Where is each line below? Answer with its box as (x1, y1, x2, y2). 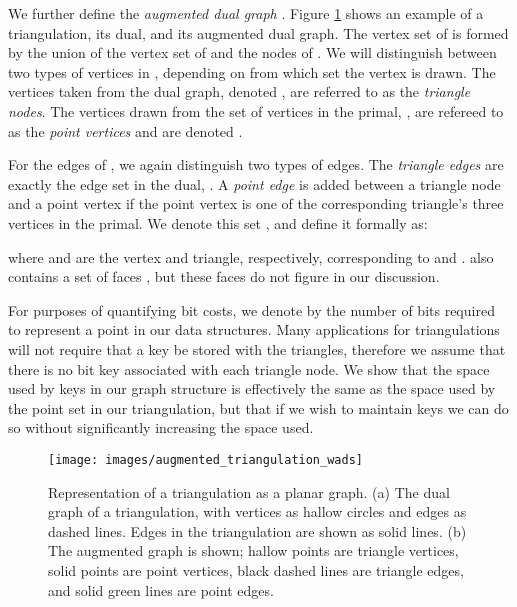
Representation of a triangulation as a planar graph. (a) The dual (48, 481, 450, 502)
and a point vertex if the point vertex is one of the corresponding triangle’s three (8, 193, 504, 214)
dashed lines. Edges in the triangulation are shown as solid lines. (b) (48, 520, 467, 541)
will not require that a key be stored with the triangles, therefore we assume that (8, 338, 506, 359)
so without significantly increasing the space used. (8, 417, 314, 438)
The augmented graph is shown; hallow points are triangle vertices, (48, 540, 459, 561)
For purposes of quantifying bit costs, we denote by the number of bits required (8, 299, 495, 320)
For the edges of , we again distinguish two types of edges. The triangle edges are (8, 154, 504, 175)
